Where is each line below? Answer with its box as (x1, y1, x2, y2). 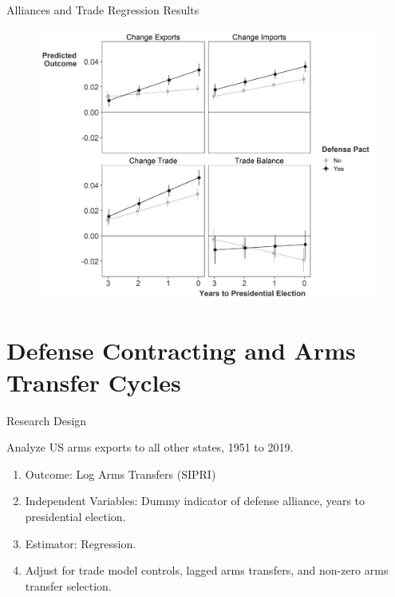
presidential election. (25, 507, 126, 524)
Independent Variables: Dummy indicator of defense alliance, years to (25, 492, 365, 509)
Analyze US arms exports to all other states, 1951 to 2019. (6, 439, 294, 456)
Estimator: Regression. (25, 535, 136, 551)
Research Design (6, 412, 87, 428)
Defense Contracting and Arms (6, 334, 356, 367)
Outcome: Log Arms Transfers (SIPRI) (25, 465, 216, 482)
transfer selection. (25, 577, 112, 594)
